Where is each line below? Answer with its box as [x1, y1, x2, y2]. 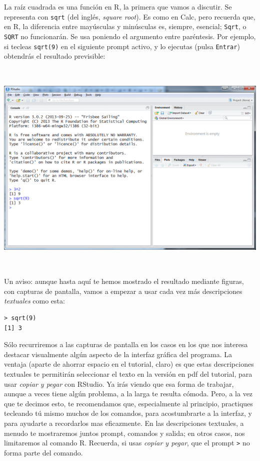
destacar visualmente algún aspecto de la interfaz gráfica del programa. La [4, 349, 232, 359]
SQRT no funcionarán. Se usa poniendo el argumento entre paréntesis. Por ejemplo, [4, 31, 256, 41]
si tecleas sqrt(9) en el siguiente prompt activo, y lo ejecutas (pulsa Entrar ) [4, 41, 240, 51]
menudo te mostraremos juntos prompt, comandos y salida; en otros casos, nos [4, 427, 245, 438]
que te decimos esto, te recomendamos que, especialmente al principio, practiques [4, 398, 253, 408]
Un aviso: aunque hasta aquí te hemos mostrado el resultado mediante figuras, [4, 276, 244, 286]
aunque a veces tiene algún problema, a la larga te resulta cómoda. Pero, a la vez [4, 388, 253, 399]
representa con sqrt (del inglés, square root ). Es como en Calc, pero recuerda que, [4, 11, 255, 22]
